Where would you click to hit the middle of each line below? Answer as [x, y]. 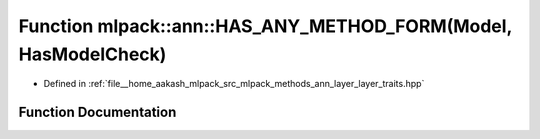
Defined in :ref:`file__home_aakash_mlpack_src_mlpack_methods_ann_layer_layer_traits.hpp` [234, 84]
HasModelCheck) [92, 54]
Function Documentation [97, 112]
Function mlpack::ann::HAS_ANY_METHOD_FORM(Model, [265, 26]
